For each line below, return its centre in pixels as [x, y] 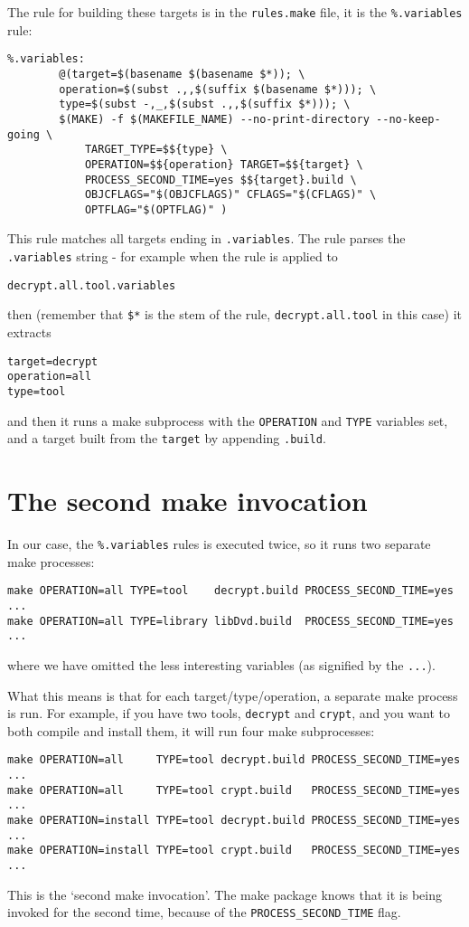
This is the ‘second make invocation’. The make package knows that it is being [225, 894]
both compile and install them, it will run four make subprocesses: [191, 730]
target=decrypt [53, 361]
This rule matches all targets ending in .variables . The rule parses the [206, 238]
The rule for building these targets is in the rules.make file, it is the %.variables [235, 12]
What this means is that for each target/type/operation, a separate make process [233, 695]
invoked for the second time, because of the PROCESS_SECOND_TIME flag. [204, 912]
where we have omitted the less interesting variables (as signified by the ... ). [221, 664]
